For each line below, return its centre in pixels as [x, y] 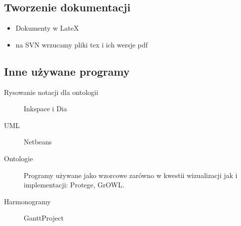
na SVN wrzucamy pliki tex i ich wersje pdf [82, 44]
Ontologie [19, 158]
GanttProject [44, 218]
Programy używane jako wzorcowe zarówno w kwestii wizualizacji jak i [131, 175]
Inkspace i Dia [45, 109]
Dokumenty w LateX [47, 28]
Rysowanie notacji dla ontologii [51, 92]
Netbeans [38, 142]
